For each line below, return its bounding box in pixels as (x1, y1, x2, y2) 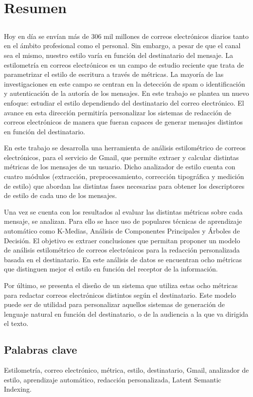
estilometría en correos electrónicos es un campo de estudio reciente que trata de (4, 59, 244, 70)
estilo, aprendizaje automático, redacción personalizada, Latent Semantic (4, 374, 221, 384)
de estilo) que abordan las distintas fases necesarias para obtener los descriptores (4, 180, 245, 191)
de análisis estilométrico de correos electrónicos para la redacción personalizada (4, 245, 240, 255)
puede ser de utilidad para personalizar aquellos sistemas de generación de (4, 299, 225, 309)
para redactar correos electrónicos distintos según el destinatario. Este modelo (4, 289, 236, 300)
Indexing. (4, 384, 32, 394)
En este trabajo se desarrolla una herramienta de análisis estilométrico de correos (4, 143, 246, 153)
